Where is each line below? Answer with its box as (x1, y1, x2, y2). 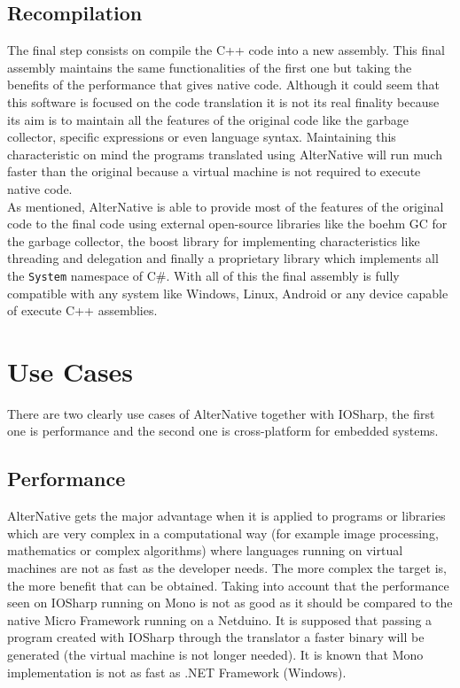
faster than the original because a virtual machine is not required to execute (7, 162, 421, 181)
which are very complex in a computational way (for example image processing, (7, 523, 439, 542)
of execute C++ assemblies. (7, 301, 158, 320)
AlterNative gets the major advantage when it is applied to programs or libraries (7, 506, 446, 525)
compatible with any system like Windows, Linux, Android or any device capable (7, 283, 448, 302)
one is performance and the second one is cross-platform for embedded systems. (7, 421, 439, 440)
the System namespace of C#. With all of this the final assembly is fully (7, 266, 400, 284)
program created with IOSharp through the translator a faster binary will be (7, 628, 425, 646)
